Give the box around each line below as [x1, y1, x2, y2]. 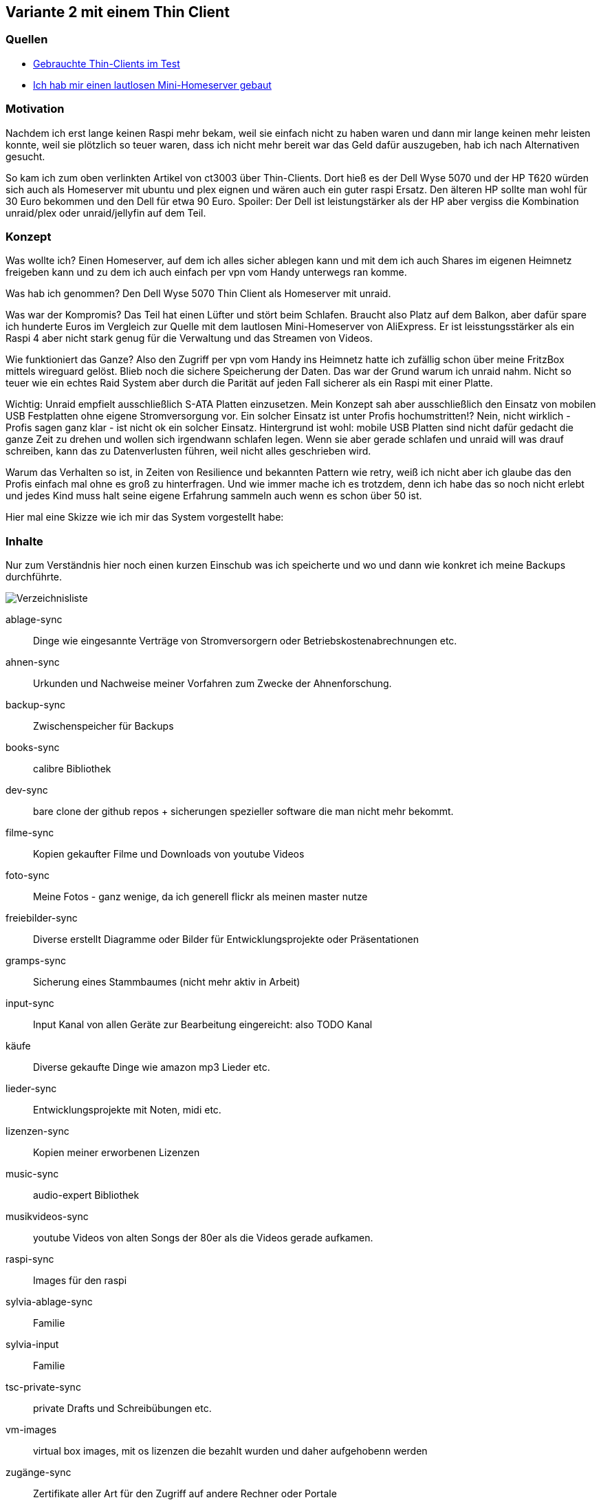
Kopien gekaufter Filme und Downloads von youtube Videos [33, 848, 305, 860]
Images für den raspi [33, 1274, 127, 1287]
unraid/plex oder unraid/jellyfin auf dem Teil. [6, 206, 206, 219]
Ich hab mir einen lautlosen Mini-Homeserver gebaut [33, 78, 272, 91]
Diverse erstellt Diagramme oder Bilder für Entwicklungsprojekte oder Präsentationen [33, 933, 419, 946]
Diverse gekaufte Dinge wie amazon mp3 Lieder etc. [33, 1061, 270, 1074]
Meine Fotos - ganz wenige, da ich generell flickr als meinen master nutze [33, 891, 368, 903]
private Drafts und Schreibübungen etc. [33, 1402, 212, 1415]
